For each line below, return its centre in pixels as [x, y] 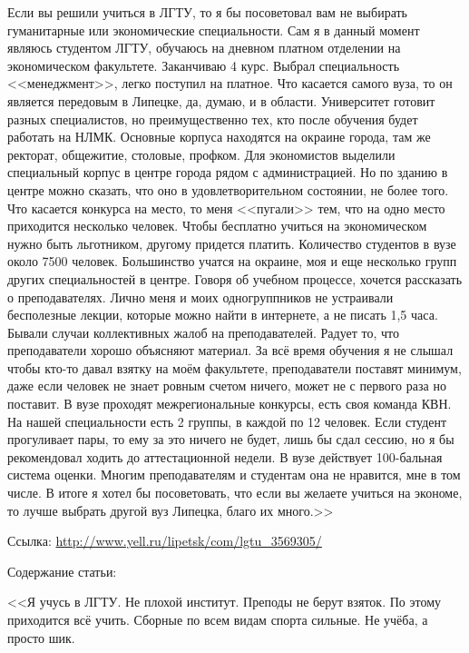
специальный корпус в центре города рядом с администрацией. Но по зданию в [228, 172]
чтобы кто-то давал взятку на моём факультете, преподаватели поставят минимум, [234, 367]
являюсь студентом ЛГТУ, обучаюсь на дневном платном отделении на [204, 48]
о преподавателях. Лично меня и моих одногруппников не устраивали [200, 297]
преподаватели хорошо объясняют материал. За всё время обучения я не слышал [230, 350]
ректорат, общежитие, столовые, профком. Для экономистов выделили [201, 154]
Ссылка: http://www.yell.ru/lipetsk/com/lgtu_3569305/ [165, 541]
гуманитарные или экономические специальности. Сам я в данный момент [214, 30]
